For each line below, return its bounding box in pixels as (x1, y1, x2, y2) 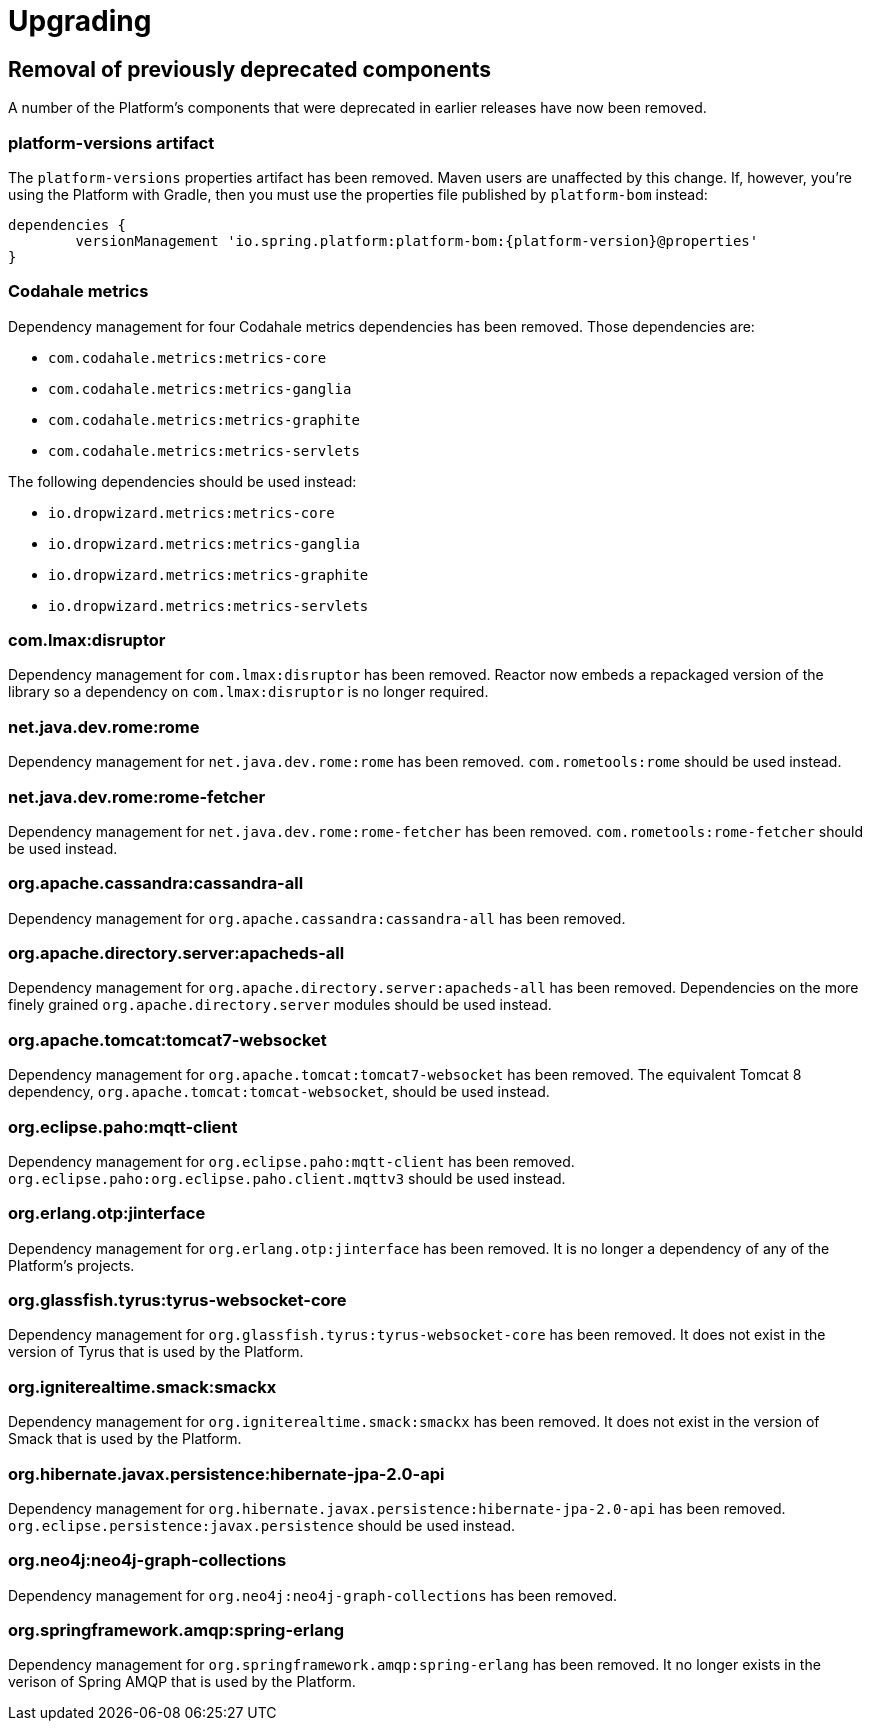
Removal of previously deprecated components (8, 56, 492, 82)
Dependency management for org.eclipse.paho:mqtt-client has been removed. (8, 1152, 575, 1170)
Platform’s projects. (8, 1256, 135, 1274)
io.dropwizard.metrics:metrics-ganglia (48, 535, 360, 552)
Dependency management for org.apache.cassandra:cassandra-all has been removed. (8, 909, 626, 927)
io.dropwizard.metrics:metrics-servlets (48, 597, 369, 614)
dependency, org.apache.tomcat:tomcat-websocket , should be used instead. (8, 1083, 550, 1101)
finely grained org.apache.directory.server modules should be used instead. (8, 996, 552, 1014)
